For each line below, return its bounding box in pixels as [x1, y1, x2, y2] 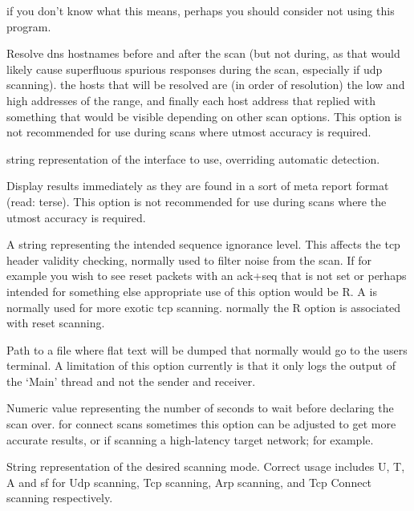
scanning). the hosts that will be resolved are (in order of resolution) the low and [6, 76, 405, 93]
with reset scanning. [6, 314, 105, 331]
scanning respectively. [6, 489, 113, 506]
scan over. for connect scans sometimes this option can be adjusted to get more [6, 416, 396, 432]
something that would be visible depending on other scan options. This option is [6, 107, 402, 124]
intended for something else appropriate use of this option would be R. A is [6, 282, 377, 299]
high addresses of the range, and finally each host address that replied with [6, 91, 375, 108]
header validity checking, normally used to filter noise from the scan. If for [6, 251, 372, 268]
